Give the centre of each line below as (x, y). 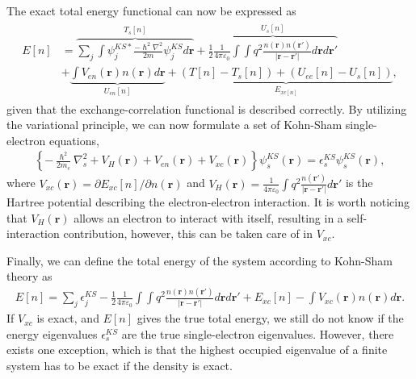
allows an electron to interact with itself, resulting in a (208, 217)
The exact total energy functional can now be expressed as (151, 10)
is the (359, 183)
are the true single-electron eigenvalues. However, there (258, 333)
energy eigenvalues (52, 333)
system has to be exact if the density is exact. (120, 365)
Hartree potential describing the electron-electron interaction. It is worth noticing (208, 202)
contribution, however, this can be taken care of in (188, 233)
